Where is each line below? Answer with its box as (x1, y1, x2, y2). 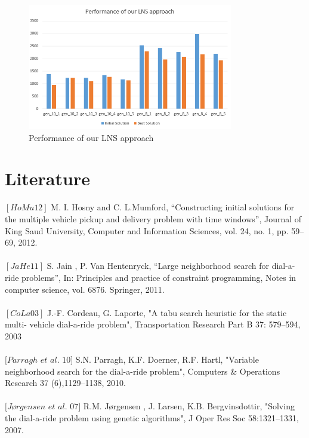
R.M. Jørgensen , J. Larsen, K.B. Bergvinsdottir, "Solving (83, 400, 295, 412)
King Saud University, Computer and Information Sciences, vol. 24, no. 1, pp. (5, 224, 289, 237)
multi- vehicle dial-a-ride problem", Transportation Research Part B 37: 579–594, (5, 318, 301, 330)
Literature (5, 166, 90, 191)
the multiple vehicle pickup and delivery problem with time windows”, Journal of (5, 212, 302, 225)
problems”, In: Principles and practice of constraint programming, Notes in (21, 271, 296, 283)
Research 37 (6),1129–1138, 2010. (5, 376, 126, 389)
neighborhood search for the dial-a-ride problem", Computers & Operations (5, 365, 280, 377)
